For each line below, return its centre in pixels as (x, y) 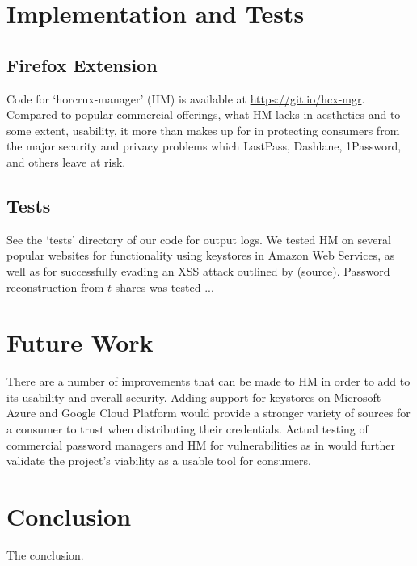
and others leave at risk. (66, 161)
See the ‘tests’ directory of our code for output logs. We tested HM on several (199, 239)
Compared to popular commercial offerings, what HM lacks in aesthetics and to (204, 114)
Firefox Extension (82, 64)
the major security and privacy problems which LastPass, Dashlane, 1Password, (204, 146)
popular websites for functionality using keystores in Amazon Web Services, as (201, 255)
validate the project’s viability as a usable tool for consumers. (159, 460)
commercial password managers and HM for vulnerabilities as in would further (201, 444)
